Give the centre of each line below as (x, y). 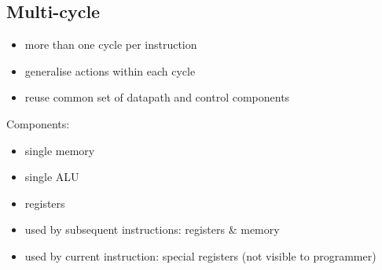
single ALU (52, 177)
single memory (60, 150)
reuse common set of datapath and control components (157, 97)
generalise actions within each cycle (110, 70)
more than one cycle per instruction (111, 44)
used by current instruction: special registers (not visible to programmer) (200, 255)
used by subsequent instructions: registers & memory (152, 229)
